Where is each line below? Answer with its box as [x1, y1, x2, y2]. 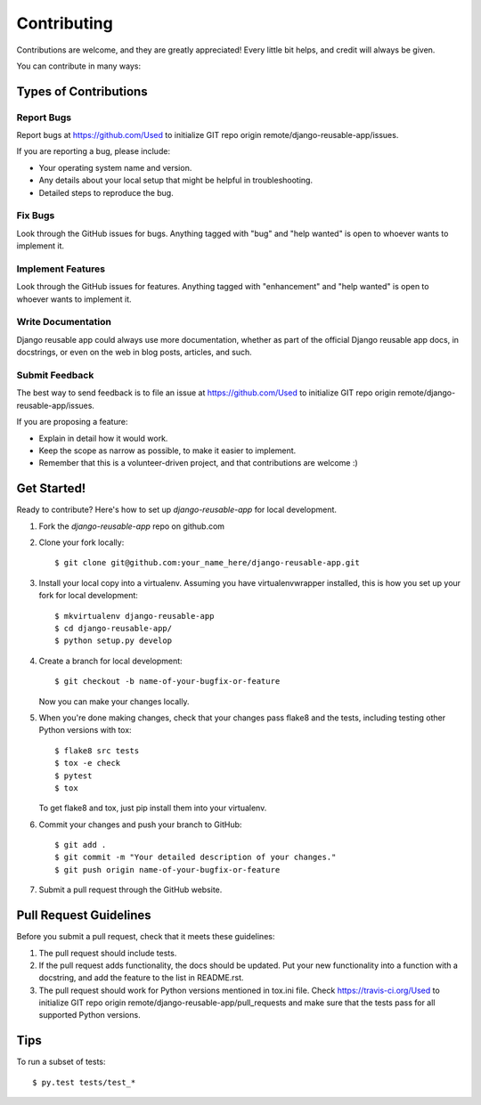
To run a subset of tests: [16, 1056, 106, 1068]
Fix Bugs [16, 209, 55, 222]
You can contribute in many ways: [16, 61, 142, 71]
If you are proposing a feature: [16, 417, 128, 427]
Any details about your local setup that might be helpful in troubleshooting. [38, 175, 314, 186]
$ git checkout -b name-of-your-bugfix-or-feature [54, 677, 281, 687]
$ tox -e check [54, 758, 121, 768]
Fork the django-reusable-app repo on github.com [38, 521, 225, 532]
